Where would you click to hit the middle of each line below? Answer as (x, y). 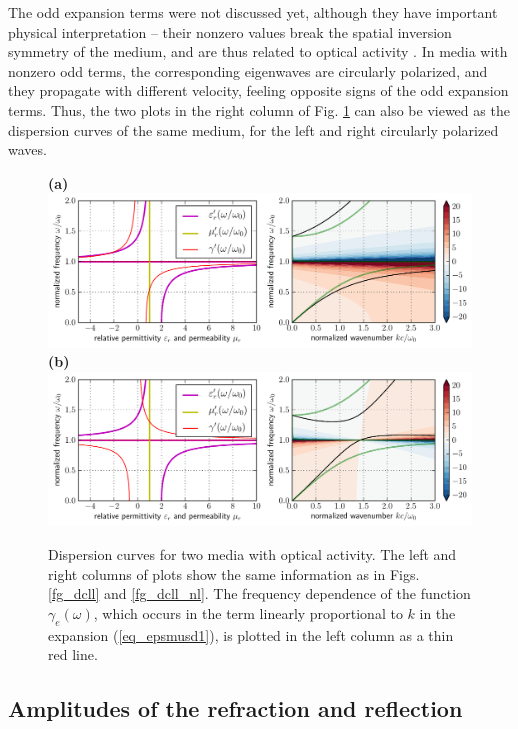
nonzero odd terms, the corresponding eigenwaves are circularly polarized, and (248, 70)
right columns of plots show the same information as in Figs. (234, 573)
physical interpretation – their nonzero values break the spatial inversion (230, 31)
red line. (73, 654)
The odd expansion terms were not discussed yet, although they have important (253, 12)
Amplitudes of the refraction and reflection (235, 708)
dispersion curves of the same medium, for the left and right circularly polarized (253, 129)
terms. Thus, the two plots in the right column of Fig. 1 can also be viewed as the (259, 109)
